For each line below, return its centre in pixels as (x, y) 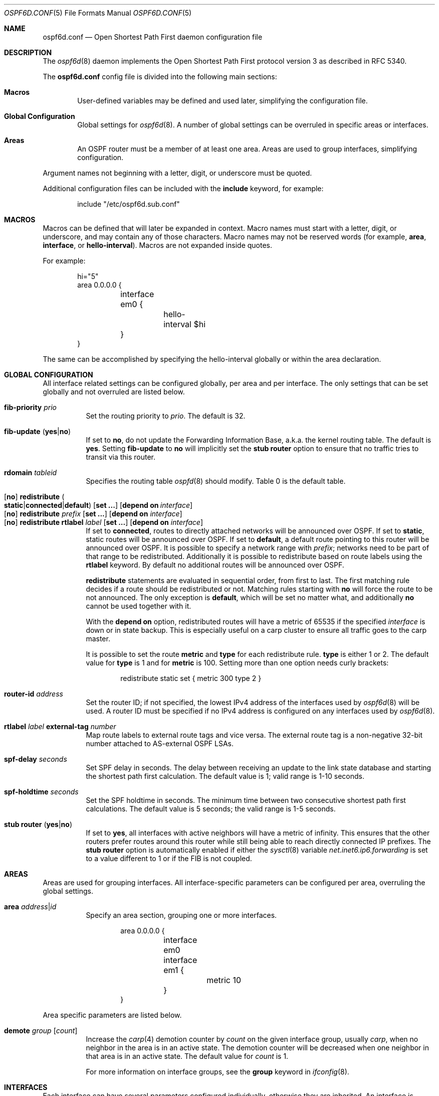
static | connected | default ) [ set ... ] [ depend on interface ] (98, 505)
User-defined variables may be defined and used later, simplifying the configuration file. (223, 101)
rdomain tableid (31, 472)
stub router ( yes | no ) (38, 824)
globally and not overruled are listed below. (114, 392)
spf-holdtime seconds (41, 792)
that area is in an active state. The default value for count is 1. (187, 1056)
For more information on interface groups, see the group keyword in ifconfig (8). (217, 1072)
